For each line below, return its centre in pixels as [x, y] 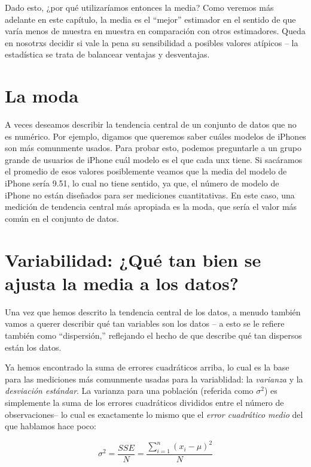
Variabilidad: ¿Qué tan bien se [133, 259]
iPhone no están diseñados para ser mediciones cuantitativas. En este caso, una [150, 195]
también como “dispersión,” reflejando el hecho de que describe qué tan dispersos [153, 335]
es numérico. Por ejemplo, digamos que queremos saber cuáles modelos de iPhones [155, 136]
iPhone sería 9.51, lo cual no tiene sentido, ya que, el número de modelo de [142, 183]
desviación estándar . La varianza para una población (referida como [129, 391]
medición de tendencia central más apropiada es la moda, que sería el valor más [151, 207]
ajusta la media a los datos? [122, 283]
